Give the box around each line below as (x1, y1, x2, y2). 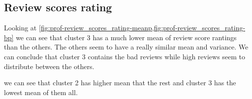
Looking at (4, 23, 37, 33)
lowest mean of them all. (4, 87, 78, 97)
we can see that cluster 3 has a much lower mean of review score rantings (16, 32, 237, 42)
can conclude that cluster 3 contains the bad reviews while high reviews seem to (4, 51, 246, 61)
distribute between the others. (4, 61, 94, 71)
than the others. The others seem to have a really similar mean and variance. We (4, 42, 249, 52)
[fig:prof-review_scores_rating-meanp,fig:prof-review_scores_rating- (38, 23, 246, 33)
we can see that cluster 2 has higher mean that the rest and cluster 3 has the (4, 77, 236, 88)
